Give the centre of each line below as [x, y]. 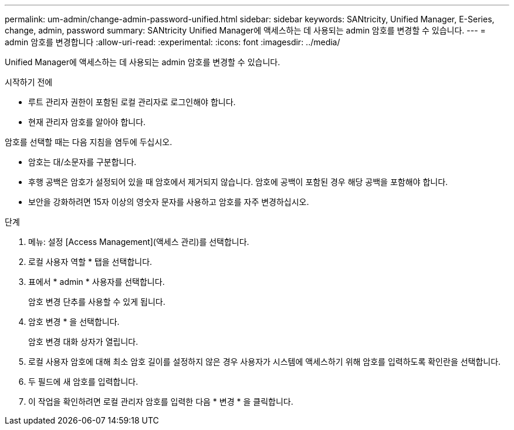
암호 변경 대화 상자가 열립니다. [83, 342]
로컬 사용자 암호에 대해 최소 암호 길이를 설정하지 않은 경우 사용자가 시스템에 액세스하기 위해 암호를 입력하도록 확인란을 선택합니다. [265, 362]
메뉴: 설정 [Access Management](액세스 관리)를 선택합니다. [139, 242]
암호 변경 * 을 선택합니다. [74, 322]
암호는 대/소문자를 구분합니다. [82, 162]
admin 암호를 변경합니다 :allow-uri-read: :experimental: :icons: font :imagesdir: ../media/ [173, 42]
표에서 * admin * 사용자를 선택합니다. [97, 282]
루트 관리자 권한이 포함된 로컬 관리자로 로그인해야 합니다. [132, 102]
